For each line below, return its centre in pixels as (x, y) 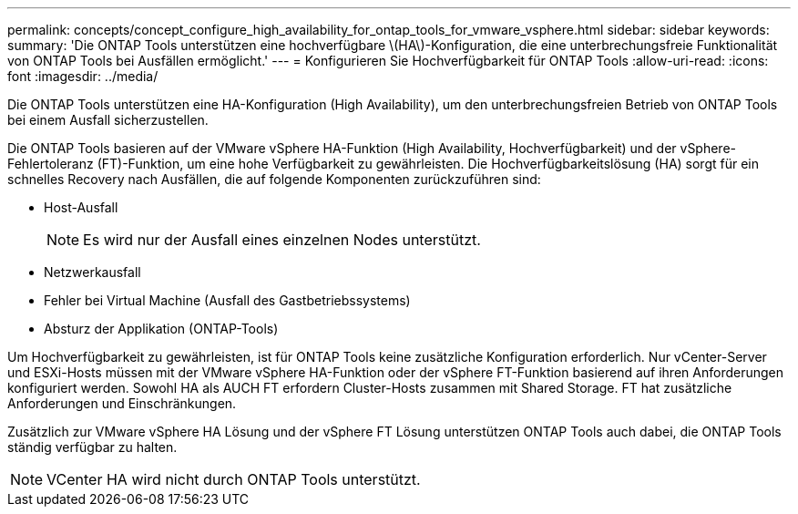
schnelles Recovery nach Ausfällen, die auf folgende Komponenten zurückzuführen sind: (274, 179)
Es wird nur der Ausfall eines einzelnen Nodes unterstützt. (282, 240)
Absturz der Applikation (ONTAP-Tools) (161, 329)
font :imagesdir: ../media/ (83, 76)
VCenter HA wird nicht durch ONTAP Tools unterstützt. (234, 479)
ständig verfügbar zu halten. (92, 447)
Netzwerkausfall (92, 272)
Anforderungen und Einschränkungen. (122, 403)
